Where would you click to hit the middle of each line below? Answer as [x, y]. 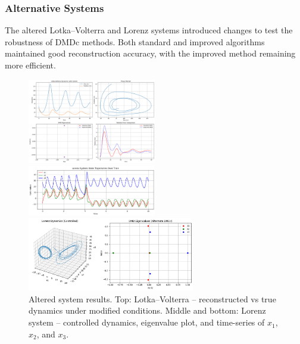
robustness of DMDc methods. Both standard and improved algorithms [135, 41]
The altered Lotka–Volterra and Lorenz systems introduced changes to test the [149, 30]
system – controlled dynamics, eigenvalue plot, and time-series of [147, 322]
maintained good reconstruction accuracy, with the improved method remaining [150, 53]
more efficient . [30, 65]
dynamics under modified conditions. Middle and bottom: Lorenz [147, 310]
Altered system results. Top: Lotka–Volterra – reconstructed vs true [152, 298]
